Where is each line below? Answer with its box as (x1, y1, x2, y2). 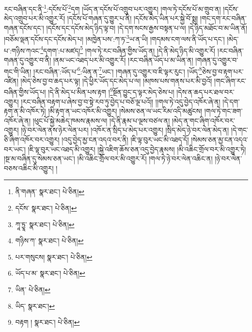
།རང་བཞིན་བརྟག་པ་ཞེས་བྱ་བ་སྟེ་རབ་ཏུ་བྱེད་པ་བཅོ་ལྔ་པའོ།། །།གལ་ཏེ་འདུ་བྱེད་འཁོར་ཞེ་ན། (21, 96, 220, 106)
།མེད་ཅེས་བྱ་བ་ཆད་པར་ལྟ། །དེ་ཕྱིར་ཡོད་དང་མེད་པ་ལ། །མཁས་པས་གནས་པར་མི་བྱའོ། (20, 75, 212, 85)
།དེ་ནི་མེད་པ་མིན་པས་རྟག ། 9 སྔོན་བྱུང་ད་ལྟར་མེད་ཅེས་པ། (48, 85, 174, 97)
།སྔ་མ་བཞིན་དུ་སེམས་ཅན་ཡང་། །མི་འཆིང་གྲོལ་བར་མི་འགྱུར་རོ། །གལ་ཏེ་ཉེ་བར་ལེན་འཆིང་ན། (4, 153, 213, 164)
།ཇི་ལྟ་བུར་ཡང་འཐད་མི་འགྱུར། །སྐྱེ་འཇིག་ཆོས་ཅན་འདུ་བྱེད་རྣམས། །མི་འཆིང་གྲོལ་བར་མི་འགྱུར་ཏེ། (28, 144, 246, 154)
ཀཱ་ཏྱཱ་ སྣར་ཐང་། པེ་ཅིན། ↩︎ (15, 219, 75, 229)
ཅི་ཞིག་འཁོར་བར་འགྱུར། (4, 134, 60, 144)
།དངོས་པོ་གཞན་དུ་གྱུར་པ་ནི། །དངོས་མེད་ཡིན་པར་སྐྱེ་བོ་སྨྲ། (67, 13, 198, 23)
